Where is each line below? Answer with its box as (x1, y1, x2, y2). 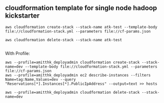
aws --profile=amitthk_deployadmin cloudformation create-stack (5, 60, 140, 65)
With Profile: (5, 50, 31, 56)
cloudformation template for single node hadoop (5, 4, 158, 12)
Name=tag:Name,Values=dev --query (5, 77, 76, 82)
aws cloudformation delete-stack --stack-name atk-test (5, 37, 122, 42)
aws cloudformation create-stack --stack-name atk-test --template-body (5, 25, 158, 29)
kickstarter (5, 12, 40, 20)
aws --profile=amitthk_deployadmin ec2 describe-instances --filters (5, 73, 151, 77)
